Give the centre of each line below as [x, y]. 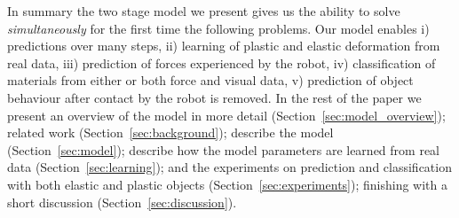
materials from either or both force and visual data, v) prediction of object [210, 80]
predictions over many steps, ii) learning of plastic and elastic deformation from [224, 46]
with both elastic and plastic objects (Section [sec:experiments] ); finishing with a [227, 184]
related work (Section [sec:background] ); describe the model [170, 132]
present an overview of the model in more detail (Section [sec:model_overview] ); [226, 115]
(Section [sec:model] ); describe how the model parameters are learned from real [223, 149]
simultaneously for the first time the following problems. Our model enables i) [218, 28]
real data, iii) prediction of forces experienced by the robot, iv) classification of [222, 62]
